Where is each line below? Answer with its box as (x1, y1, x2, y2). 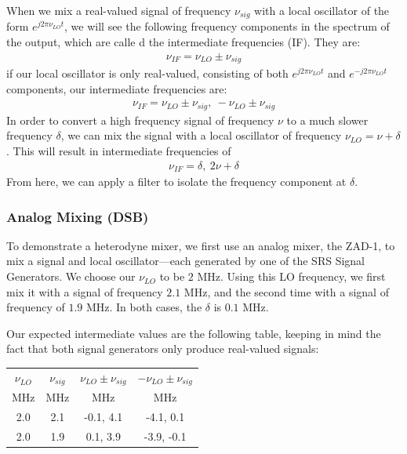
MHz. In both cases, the (85, 299, 202, 315)
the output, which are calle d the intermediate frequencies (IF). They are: (6, 34, 361, 50)
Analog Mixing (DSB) (6, 206, 149, 226)
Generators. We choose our (6, 268, 136, 285)
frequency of (6, 299, 65, 315)
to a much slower (286, 111, 369, 128)
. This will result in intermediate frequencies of (6, 142, 231, 158)
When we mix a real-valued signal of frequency (6, 2, 231, 18)
